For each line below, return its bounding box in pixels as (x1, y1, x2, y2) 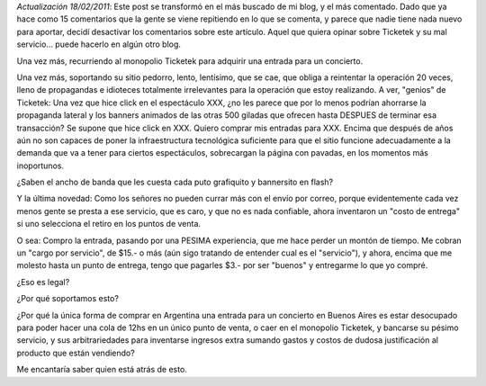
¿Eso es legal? (16, 276, 70, 287)
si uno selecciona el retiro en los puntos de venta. (16, 219, 202, 229)
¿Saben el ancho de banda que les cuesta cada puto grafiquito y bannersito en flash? (16, 176, 334, 188)
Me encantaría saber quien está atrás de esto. (16, 364, 188, 375)
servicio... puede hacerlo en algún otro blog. (16, 39, 182, 49)
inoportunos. (16, 160, 65, 171)
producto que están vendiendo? (16, 347, 135, 358)
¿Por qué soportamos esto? (16, 293, 119, 304)
